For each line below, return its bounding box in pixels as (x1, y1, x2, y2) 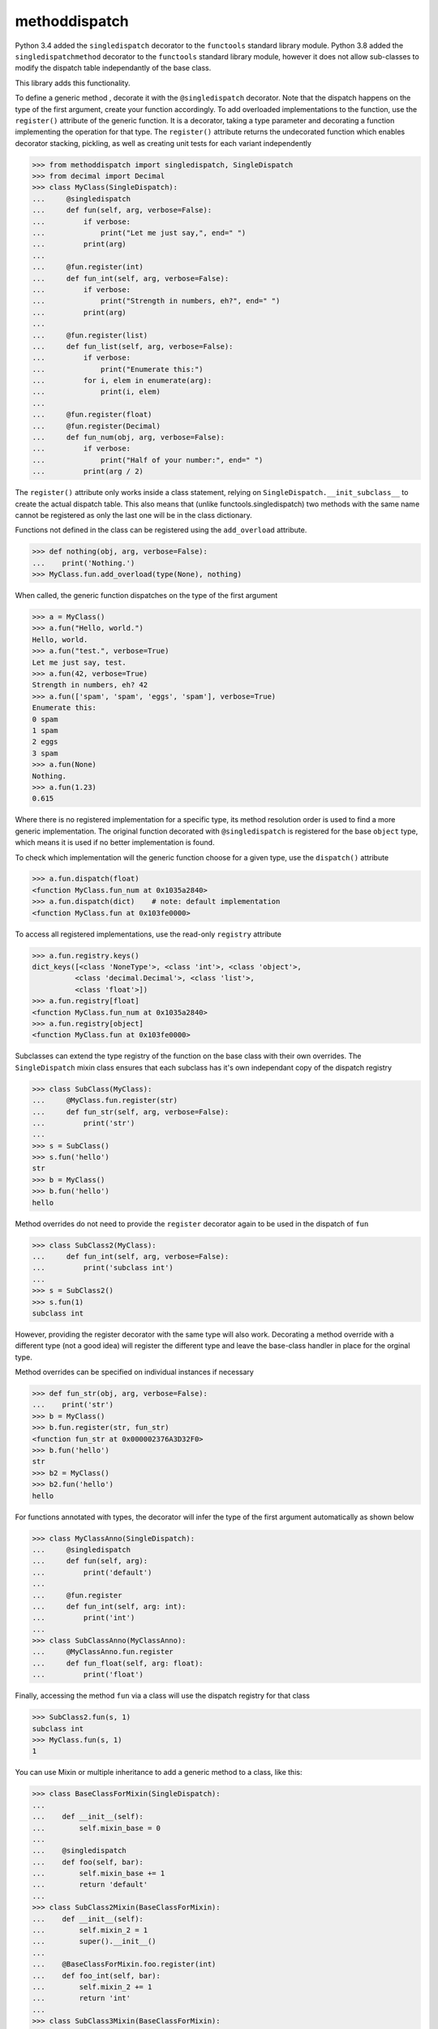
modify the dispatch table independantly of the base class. (15, 63, 212, 73)
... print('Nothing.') (32, 558, 135, 567)
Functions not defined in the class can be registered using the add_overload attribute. (15, 525, 307, 535)
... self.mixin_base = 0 (32, 1823, 161, 1833)
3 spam (32, 748, 58, 758)
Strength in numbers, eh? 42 (32, 680, 148, 690)
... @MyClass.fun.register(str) (32, 1096, 178, 1105)
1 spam (32, 726, 58, 734)
